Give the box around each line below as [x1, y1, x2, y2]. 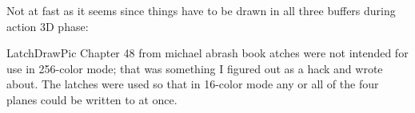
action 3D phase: [6, 18, 89, 34]
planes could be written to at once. [6, 91, 178, 107]
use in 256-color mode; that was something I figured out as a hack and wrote [6, 60, 383, 76]
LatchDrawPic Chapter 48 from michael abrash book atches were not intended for [6, 45, 409, 61]
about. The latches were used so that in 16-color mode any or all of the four [6, 76, 379, 92]
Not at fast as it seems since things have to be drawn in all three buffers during [6, 2, 396, 18]
